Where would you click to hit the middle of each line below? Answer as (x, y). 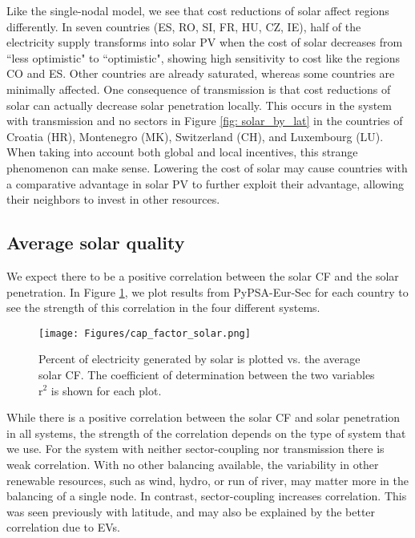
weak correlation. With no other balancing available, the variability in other (193, 464)
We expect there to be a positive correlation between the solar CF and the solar (203, 275)
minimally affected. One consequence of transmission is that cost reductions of (199, 89)
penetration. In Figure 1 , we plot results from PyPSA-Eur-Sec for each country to (207, 291)
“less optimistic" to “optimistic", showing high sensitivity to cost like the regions (203, 57)
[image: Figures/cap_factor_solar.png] (145, 333)
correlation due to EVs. (63, 527)
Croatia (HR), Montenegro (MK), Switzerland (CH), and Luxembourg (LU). (195, 136)
